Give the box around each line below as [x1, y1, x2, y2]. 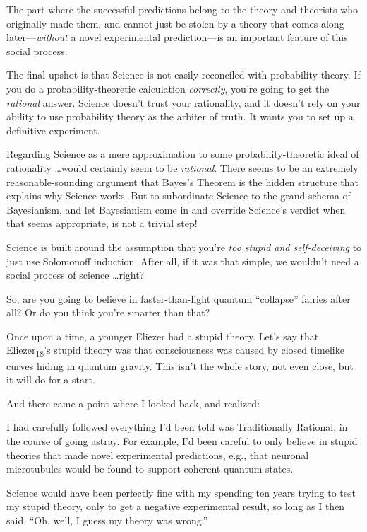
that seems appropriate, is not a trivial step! [6, 216, 198, 231]
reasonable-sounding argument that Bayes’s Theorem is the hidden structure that [6, 174, 359, 189]
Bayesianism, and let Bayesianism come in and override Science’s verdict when [6, 202, 346, 216]
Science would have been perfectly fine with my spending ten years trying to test [6, 485, 356, 499]
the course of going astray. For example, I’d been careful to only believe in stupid [6, 433, 358, 448]
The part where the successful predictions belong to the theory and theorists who [6, 2, 359, 16]
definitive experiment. [6, 122, 100, 137]
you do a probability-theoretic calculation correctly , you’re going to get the [6, 81, 330, 96]
